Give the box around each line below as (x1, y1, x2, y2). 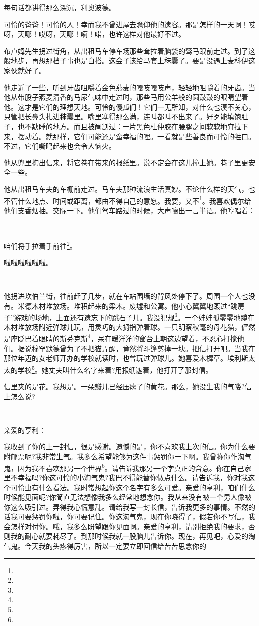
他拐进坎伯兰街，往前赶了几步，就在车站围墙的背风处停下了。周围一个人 (4, 291, 241, 301)
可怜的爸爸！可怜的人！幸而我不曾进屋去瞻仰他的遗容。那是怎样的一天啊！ (4, 19, 248, 29)
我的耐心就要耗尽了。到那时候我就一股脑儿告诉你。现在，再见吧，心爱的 (10, 531, 248, 541)
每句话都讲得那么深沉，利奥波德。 (4, 2, 116, 12)
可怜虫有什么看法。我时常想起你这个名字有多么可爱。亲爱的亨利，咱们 (10, 482, 241, 492)
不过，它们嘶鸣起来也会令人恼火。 (4, 141, 116, 151)
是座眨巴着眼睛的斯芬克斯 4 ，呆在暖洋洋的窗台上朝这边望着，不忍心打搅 (4, 332, 237, 344)
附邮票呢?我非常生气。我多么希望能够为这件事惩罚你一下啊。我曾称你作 (4, 451, 238, 462)
